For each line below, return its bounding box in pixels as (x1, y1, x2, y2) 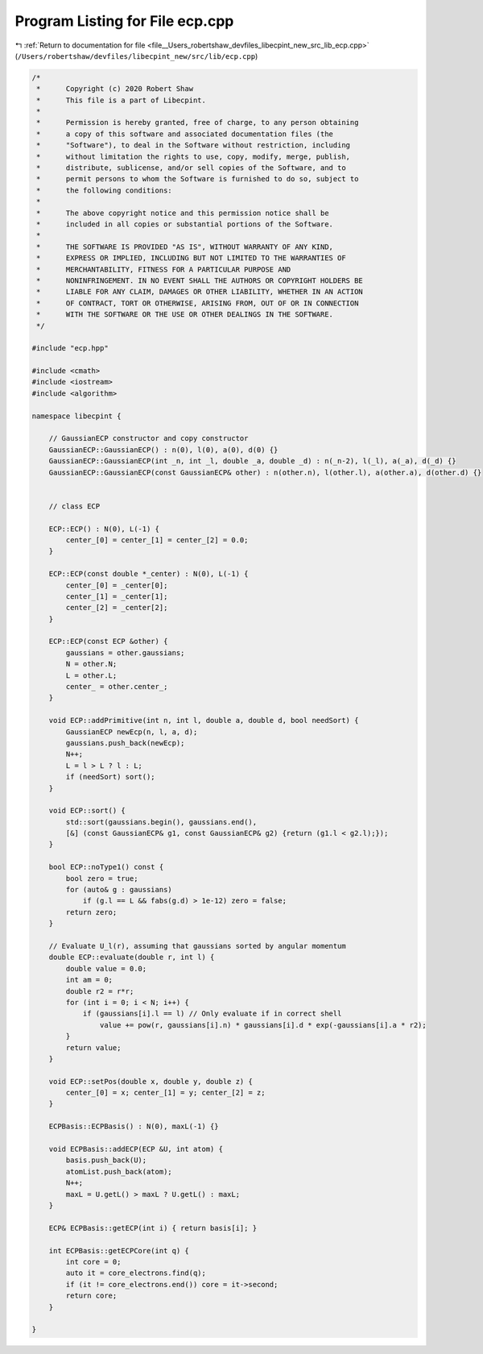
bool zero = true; (65, 874, 138, 883)
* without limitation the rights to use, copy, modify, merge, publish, (36, 152, 350, 161)
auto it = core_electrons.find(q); (65, 1269, 207, 1277)
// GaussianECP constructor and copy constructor (48, 434, 249, 443)
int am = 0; (65, 975, 113, 985)
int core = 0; (65, 1257, 122, 1266)
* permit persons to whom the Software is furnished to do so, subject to (36, 174, 359, 184)
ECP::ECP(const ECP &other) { (48, 637, 168, 646)
